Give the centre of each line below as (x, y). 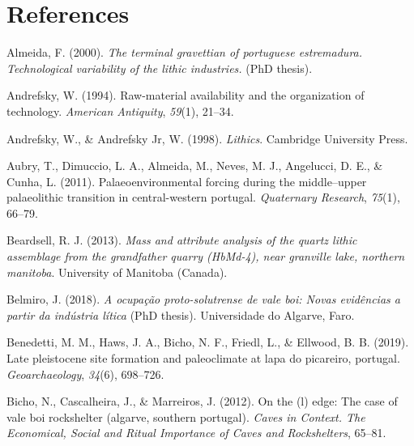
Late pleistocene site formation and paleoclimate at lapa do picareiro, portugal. (203, 358)
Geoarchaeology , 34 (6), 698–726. (85, 374)
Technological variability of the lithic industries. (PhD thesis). (160, 68)
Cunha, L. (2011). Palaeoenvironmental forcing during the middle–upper (187, 181)
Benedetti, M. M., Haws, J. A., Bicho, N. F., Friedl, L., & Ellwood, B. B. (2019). (208, 342)
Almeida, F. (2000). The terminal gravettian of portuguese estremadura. (185, 52)
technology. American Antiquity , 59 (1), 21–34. (120, 110)
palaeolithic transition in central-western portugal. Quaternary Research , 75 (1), (203, 197)
